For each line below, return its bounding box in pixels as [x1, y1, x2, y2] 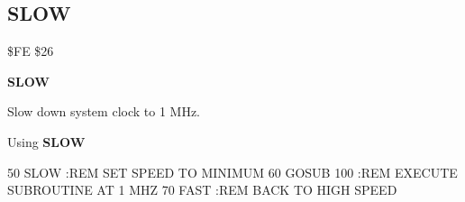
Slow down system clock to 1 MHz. [7, 102, 201, 121]
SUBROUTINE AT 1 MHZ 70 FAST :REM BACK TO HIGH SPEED [7, 180, 397, 199]
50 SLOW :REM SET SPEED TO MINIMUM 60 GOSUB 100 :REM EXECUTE [7, 162, 458, 181]
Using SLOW [7, 132, 86, 151]
